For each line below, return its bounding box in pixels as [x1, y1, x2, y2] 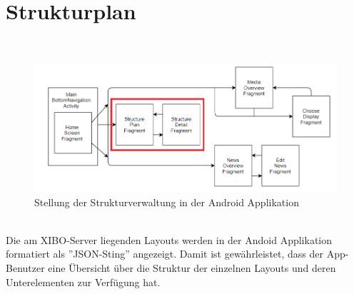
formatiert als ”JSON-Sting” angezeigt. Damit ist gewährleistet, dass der [6, 246, 324, 261]
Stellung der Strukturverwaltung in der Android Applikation [34, 194, 299, 209]
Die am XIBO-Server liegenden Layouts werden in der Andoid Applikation [6, 232, 333, 247]
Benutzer [6, 260, 45, 275]
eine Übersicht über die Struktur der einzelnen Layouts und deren [48, 260, 336, 275]
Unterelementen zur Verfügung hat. [6, 274, 161, 289]
